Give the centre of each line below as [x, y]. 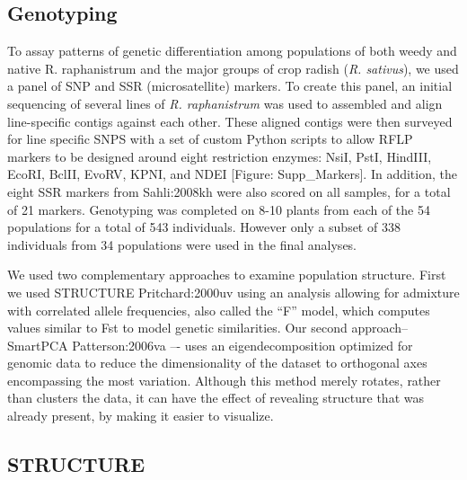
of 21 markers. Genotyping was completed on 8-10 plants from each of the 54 [219, 209]
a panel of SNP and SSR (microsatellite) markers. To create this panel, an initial [230, 86]
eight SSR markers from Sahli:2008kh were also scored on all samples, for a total [229, 191]
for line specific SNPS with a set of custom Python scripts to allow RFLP [210, 139]
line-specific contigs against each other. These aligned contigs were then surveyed [230, 121]
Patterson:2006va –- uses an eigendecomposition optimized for [242, 345]
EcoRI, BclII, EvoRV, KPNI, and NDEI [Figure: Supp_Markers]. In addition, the [232, 174]
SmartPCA [38, 345]
